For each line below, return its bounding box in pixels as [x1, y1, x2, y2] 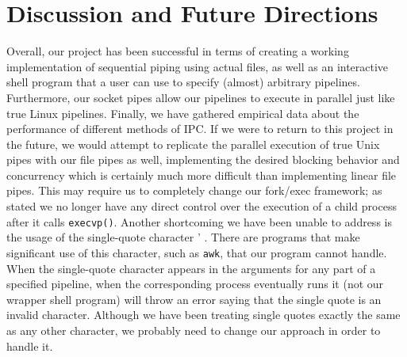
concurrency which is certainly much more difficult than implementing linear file [6, 166, 397, 183]
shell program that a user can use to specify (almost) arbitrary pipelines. [6, 74, 360, 90]
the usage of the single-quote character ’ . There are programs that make [6, 229, 360, 245]
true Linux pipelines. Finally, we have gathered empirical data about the [6, 104, 359, 121]
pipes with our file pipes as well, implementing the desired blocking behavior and [6, 151, 400, 168]
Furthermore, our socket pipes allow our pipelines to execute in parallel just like [6, 89, 395, 105]
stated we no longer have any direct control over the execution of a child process [6, 198, 397, 215]
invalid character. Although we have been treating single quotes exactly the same [6, 306, 401, 323]
